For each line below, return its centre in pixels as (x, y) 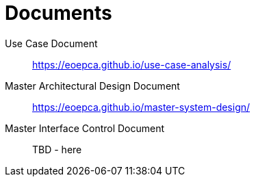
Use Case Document (51, 43)
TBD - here (57, 149)
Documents (59, 13)
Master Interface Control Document (85, 128)
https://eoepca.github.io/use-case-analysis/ (132, 64)
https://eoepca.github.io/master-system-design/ (141, 107)
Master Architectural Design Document (92, 86)
